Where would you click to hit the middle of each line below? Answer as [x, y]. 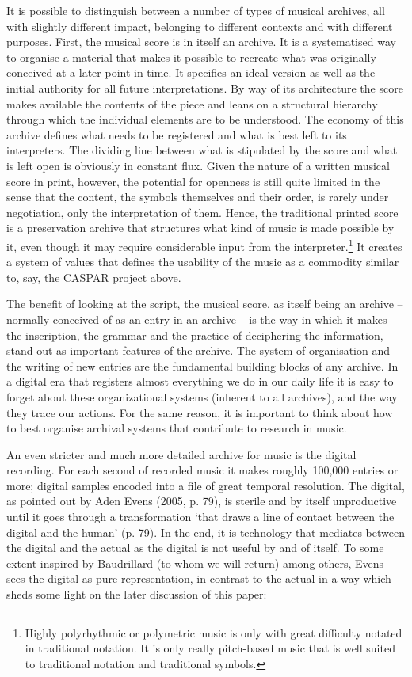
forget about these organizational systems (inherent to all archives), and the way [202, 396]
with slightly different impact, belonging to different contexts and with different [200, 26]
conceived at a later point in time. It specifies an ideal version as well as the [191, 72]
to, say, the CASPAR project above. [94, 277]
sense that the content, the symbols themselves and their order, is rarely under [198, 197]
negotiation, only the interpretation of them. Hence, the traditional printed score [202, 212]
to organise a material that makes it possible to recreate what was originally [191, 57]
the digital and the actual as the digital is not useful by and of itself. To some [195, 548]
